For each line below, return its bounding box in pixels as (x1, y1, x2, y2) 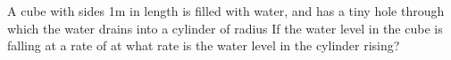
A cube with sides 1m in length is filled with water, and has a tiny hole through (7, 2, 445, 19)
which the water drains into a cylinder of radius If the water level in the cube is (7, 19, 443, 37)
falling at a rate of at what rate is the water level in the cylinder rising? (7, 36, 400, 55)
